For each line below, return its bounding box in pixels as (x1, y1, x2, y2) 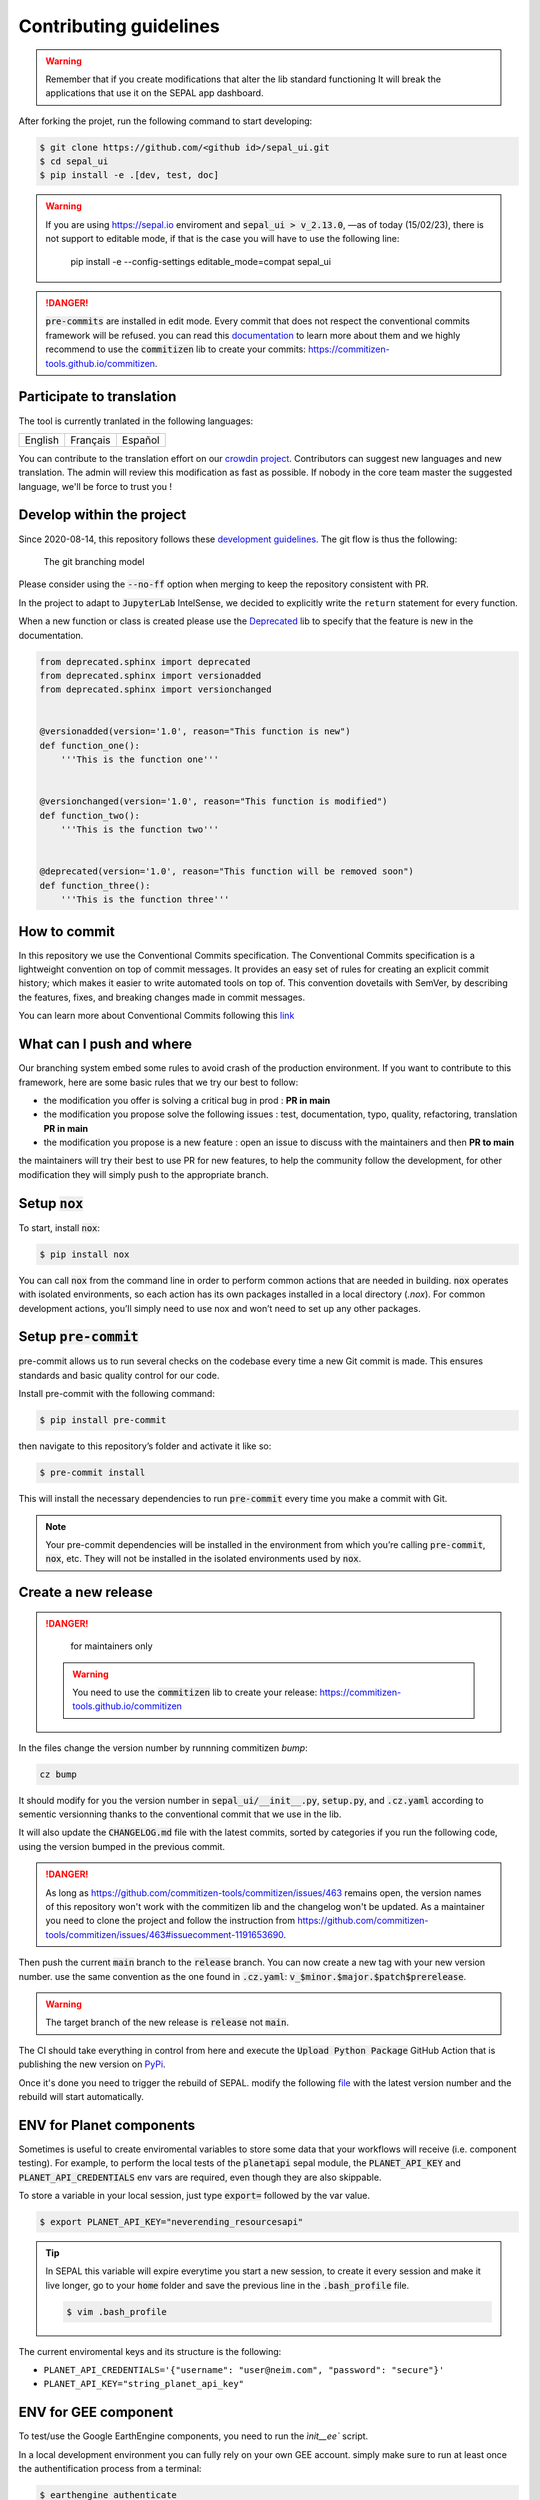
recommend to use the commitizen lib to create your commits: (45, 343, 307, 355)
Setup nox (18, 1195, 84, 1212)
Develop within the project (18, 506, 187, 524)
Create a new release (18, 1584, 154, 1601)
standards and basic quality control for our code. (18, 1369, 220, 1381)
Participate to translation (18, 388, 177, 405)
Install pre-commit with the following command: (18, 1388, 215, 1400)
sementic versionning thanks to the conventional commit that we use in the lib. (18, 1808, 342, 1820)
